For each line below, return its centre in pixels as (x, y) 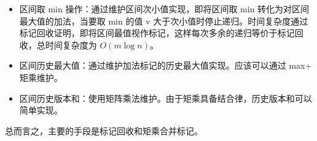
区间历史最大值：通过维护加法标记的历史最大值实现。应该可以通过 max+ (166, 65)
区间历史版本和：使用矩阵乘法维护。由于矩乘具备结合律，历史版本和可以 (166, 98)
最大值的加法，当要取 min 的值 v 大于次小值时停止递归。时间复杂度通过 (164, 21)
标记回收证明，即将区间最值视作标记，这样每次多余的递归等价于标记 (157, 33)
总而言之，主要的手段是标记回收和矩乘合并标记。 (104, 130)
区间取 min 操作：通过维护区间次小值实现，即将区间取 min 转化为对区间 (164, 9)
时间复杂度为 (71, 44)
